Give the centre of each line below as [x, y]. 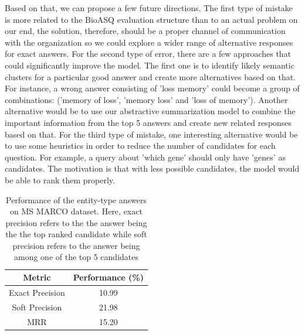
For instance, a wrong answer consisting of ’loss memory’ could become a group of [152, 88]
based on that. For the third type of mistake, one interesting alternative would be [151, 134]
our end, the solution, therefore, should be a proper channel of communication [145, 31]
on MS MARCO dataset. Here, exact [76, 211]
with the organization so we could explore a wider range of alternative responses [149, 42]
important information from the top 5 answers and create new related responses [148, 122]
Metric [37, 277]
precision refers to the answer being [76, 245]
